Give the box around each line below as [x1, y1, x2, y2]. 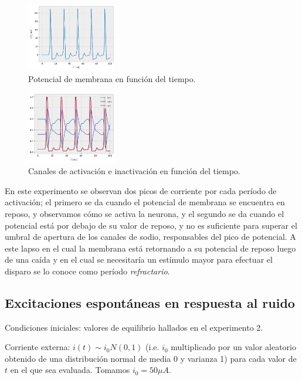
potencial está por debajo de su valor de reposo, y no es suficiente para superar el [5, 219, 297, 231]
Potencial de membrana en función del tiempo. [28, 72, 196, 84]
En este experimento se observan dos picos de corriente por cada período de [5, 184, 277, 196]
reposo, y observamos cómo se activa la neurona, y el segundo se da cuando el [5, 207, 284, 219]
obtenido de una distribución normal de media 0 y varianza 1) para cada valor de [5, 352, 297, 364]
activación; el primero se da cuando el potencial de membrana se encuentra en [5, 196, 285, 208]
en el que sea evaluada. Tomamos [10, 364, 130, 376]
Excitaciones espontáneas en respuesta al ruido [5, 293, 295, 311]
